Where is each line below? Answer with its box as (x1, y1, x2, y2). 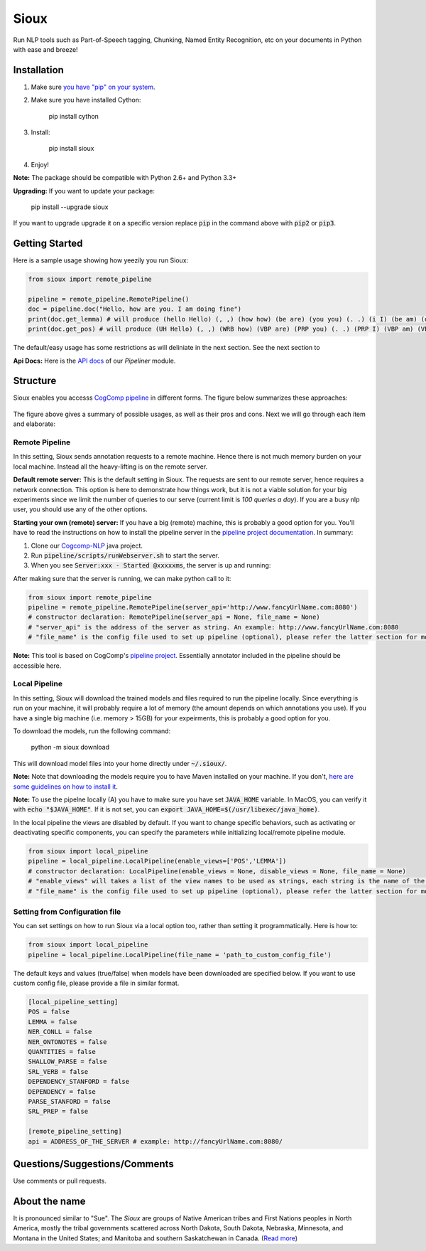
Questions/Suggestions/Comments (13, 1158, 174, 1170)
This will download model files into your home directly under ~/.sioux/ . (13, 759, 227, 767)
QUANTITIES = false (28, 1048, 96, 1056)
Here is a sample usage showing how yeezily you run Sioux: (13, 256, 189, 265)
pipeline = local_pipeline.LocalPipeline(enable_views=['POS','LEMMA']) (28, 857, 287, 866)
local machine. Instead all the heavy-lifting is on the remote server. (13, 462, 208, 471)
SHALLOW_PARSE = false (28, 1058, 107, 1066)
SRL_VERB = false (28, 1068, 89, 1075)
